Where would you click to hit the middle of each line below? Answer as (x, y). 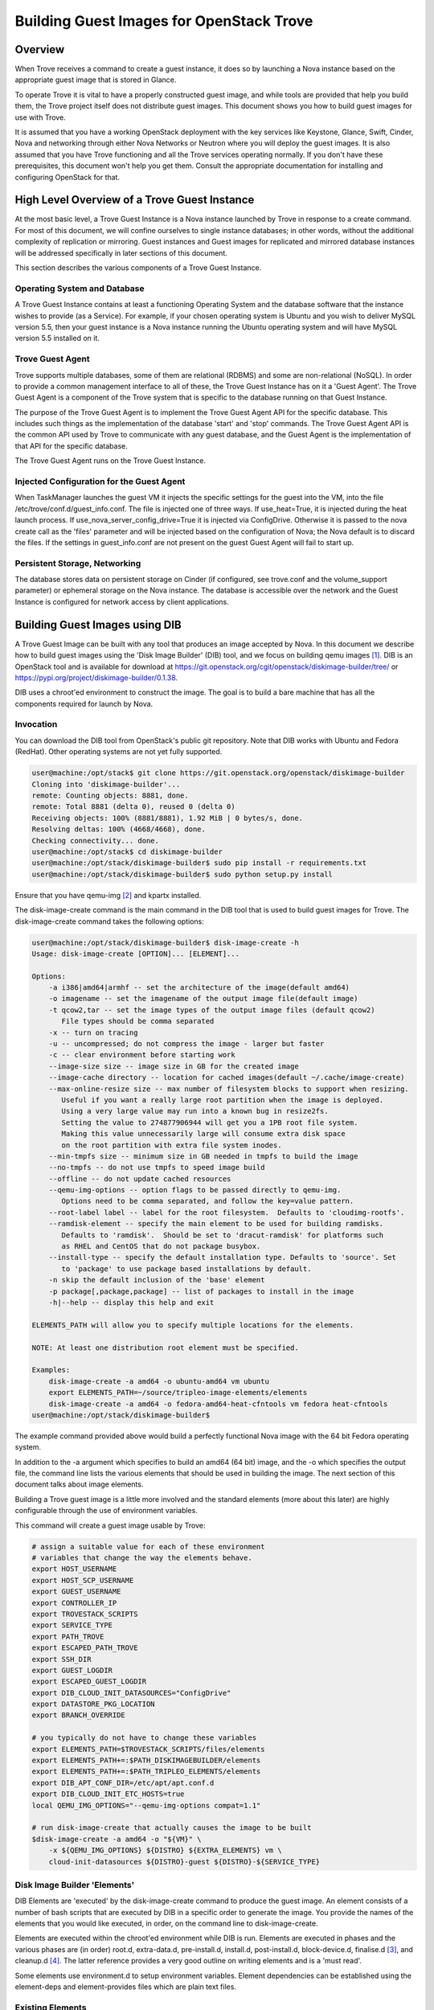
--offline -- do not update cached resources (140, 1179)
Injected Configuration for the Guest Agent (100, 481)
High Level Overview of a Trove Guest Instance (135, 200)
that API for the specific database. (71, 445)
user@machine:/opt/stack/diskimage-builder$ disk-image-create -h (165, 942)
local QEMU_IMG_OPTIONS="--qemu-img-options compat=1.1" (146, 1805)
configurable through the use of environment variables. (106, 1511)
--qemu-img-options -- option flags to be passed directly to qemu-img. (195, 1190)
